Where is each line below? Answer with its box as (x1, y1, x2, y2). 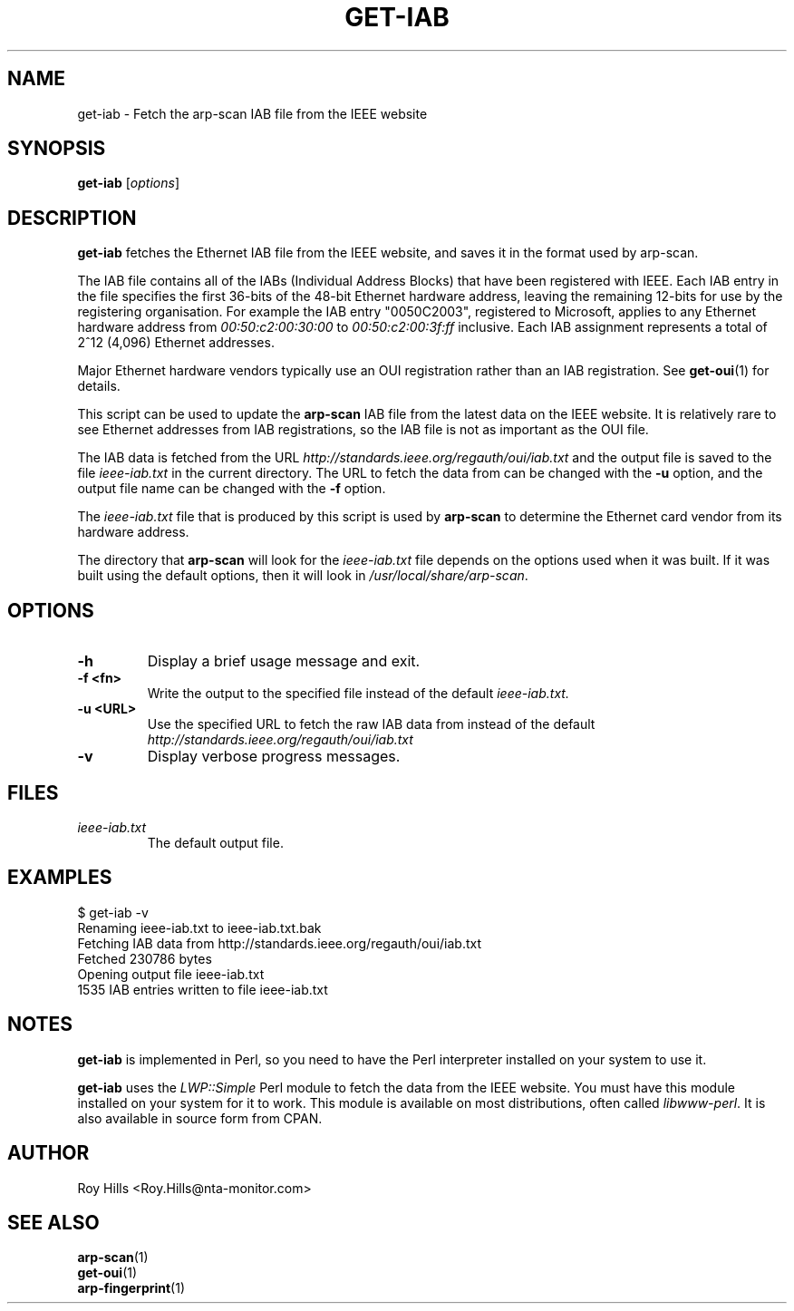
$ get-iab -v (77, 904, 149, 920)
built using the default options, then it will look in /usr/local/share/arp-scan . (77, 568, 528, 584)
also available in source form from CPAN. (77, 1110, 323, 1126)
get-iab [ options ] (77, 175, 179, 191)
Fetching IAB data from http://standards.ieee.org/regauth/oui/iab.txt (77, 935, 481, 951)
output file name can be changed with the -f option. (77, 481, 386, 497)
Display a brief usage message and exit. (147, 652, 421, 671)
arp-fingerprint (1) (77, 1280, 186, 1296)
